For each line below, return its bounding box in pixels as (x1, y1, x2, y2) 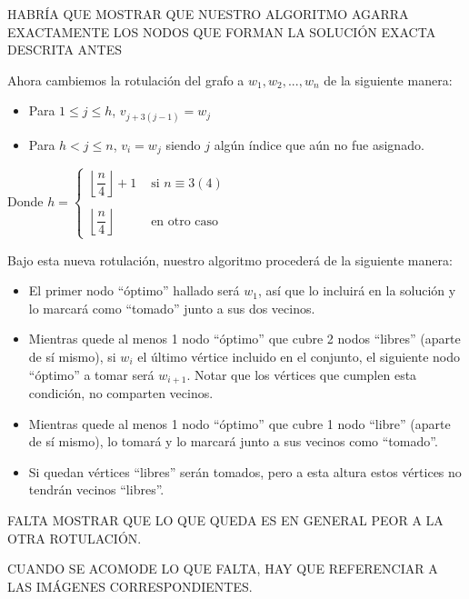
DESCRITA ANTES (7, 40, 123, 59)
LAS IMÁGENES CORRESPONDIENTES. (7, 576, 253, 595)
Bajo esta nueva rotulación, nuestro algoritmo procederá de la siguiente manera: (7, 250, 453, 269)
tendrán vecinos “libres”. (28, 480, 165, 499)
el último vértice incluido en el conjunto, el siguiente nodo (137, 346, 460, 365)
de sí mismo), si (28, 346, 116, 365)
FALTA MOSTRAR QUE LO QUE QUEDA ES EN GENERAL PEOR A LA (7, 510, 444, 529)
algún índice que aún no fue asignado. (214, 135, 424, 154)
